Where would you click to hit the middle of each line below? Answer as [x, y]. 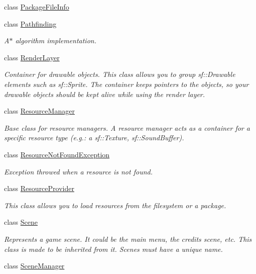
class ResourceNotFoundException [57, 154]
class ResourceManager [39, 111]
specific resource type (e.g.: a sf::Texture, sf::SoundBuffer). [94, 138]
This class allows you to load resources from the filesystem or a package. [115, 205]
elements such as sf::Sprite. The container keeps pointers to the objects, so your [126, 84]
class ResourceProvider [39, 188]
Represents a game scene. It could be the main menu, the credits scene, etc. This [128, 239]
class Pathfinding [30, 23]
